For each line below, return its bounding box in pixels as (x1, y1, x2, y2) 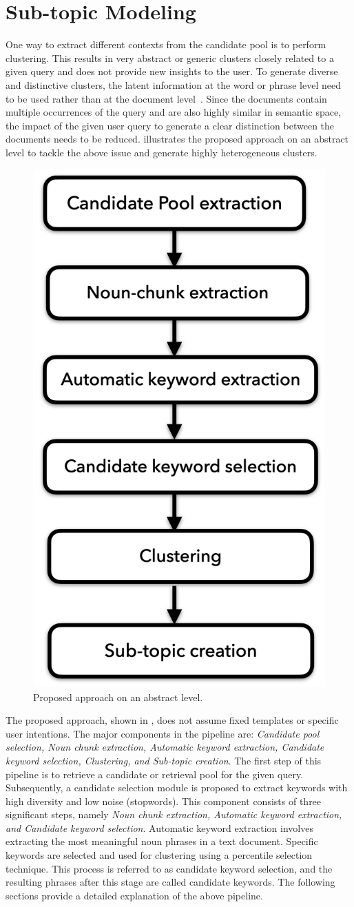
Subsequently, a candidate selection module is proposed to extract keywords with (6, 780, 348, 795)
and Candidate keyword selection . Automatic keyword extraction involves (6, 820, 313, 835)
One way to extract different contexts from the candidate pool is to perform (6, 37, 326, 52)
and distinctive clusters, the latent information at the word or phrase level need (6, 77, 342, 92)
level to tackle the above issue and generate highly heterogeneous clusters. (6, 145, 317, 159)
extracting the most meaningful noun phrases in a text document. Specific (6, 834, 318, 848)
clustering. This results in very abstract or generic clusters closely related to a (6, 50, 334, 65)
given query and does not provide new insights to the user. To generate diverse (6, 64, 338, 79)
